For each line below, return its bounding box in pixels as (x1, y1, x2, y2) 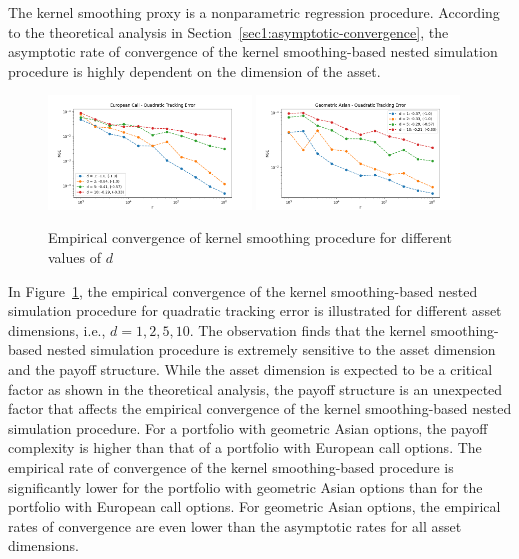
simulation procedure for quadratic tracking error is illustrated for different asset (8, 300, 502, 321)
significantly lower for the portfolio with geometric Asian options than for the (8, 476, 483, 497)
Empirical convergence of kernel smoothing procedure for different (48, 227, 452, 248)
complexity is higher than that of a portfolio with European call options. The (8, 437, 482, 458)
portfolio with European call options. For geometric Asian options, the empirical (8, 496, 501, 517)
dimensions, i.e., (8, 319, 106, 340)
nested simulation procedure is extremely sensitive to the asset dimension (46, 339, 496, 360)
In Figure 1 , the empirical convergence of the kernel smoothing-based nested (8, 280, 478, 301)
